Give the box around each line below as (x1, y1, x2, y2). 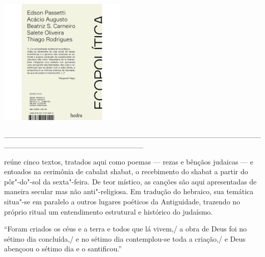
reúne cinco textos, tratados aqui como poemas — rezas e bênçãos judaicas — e (4, 156, 253, 167)
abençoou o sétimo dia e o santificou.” (4, 243, 122, 254)
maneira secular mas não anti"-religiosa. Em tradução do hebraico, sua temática (4, 186, 254, 197)
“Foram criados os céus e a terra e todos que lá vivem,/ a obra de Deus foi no (4, 223, 247, 234)
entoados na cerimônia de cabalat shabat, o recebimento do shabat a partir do (4, 166, 248, 177)
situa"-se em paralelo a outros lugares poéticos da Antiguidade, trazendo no (4, 196, 241, 206)
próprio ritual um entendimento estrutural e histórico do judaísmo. (4, 206, 213, 217)
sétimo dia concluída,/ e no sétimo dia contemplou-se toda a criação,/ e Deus (4, 233, 246, 244)
